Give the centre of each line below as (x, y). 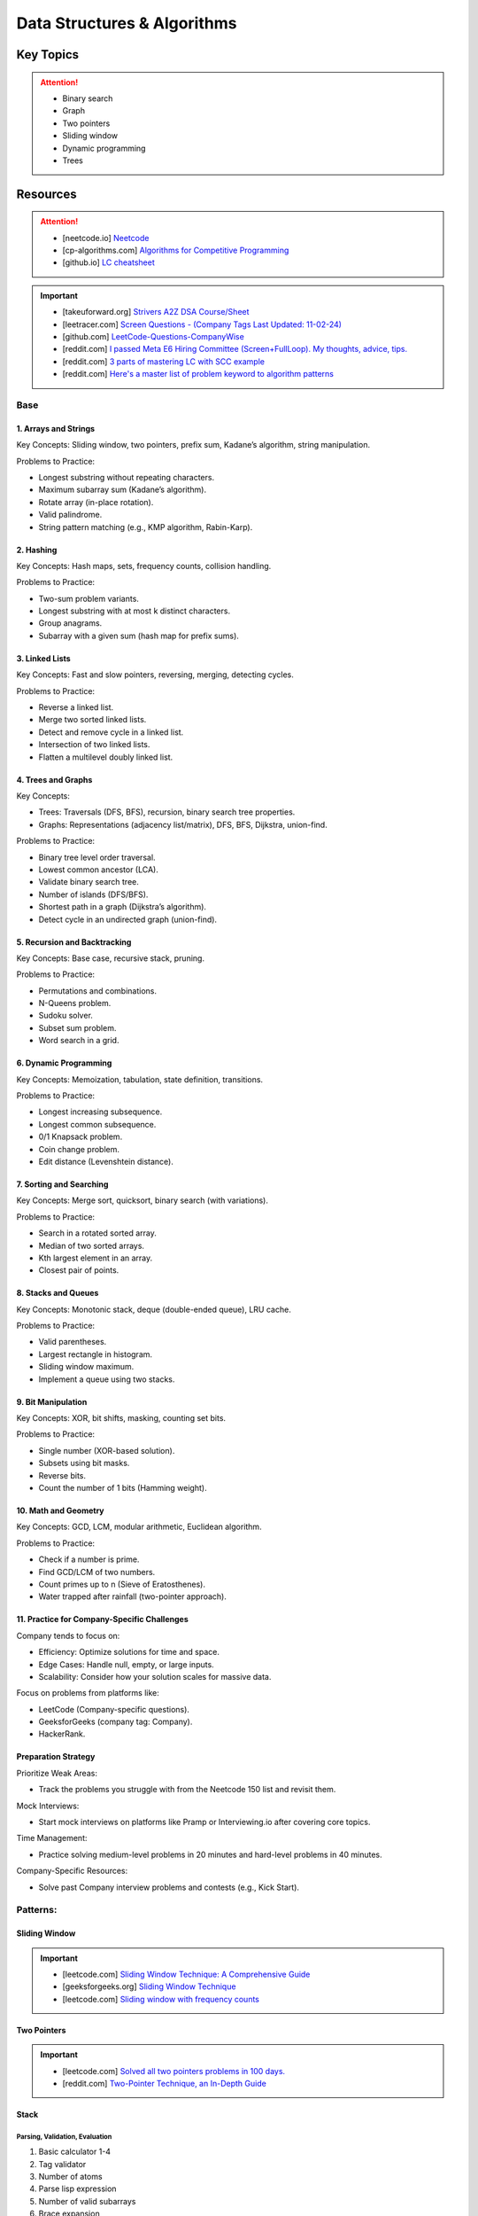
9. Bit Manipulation (52, 1401)
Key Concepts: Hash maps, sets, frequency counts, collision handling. (144, 566)
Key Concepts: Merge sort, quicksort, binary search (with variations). (143, 1200)
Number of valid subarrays (87, 2201)
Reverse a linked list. (76, 707)
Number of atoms (70, 2177)
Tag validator (62, 2164)
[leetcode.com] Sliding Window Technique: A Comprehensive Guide (186, 1974)
